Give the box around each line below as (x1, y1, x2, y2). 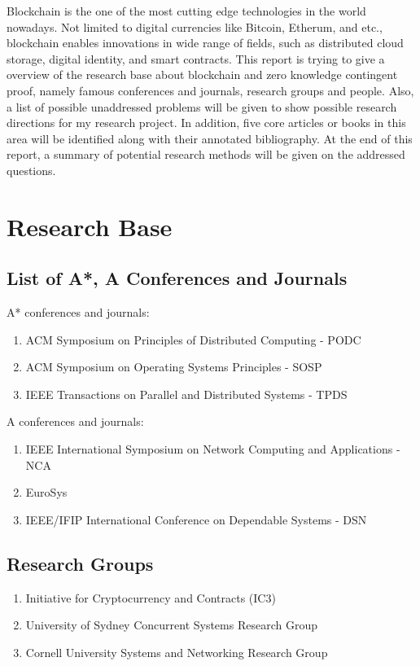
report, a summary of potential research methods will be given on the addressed (7, 146, 405, 163)
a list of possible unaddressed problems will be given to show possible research (7, 98, 397, 115)
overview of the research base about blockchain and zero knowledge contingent (7, 66, 398, 83)
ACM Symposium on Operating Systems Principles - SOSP (25, 358, 322, 375)
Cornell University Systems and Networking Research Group (25, 643, 328, 660)
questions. (7, 161, 56, 178)
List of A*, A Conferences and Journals (7, 265, 348, 291)
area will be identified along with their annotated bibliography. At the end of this (7, 129, 413, 147)
